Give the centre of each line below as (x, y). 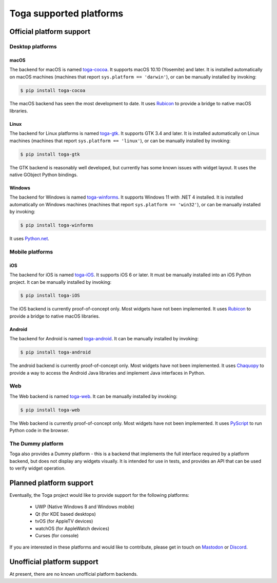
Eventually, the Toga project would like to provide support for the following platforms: (100, 495)
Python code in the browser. (39, 431)
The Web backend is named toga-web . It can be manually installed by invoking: (93, 396)
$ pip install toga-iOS (50, 296)
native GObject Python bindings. (44, 175)
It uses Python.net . (29, 239)
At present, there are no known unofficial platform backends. (74, 574)
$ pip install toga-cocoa (53, 90)
